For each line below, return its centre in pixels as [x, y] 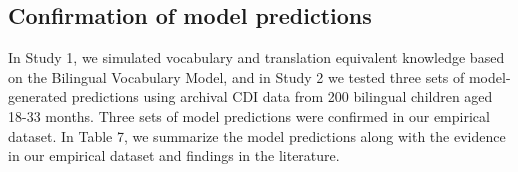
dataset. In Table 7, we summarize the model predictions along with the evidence [257, 135]
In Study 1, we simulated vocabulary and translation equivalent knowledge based [256, 57]
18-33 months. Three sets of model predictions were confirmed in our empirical [249, 115]
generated [38, 96]
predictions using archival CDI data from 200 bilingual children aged [282, 96]
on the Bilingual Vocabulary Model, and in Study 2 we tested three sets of [236, 76]
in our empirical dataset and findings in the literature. [174, 155]
